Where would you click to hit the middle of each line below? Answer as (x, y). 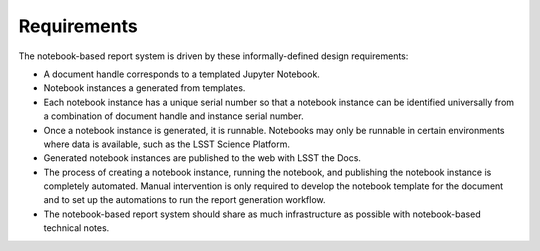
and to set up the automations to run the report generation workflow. (184, 200)
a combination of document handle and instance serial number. (173, 116)
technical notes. (76, 228)
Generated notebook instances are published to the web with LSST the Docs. (202, 158)
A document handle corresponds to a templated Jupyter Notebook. (181, 74)
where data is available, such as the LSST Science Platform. (166, 144)
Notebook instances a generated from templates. (144, 88)
